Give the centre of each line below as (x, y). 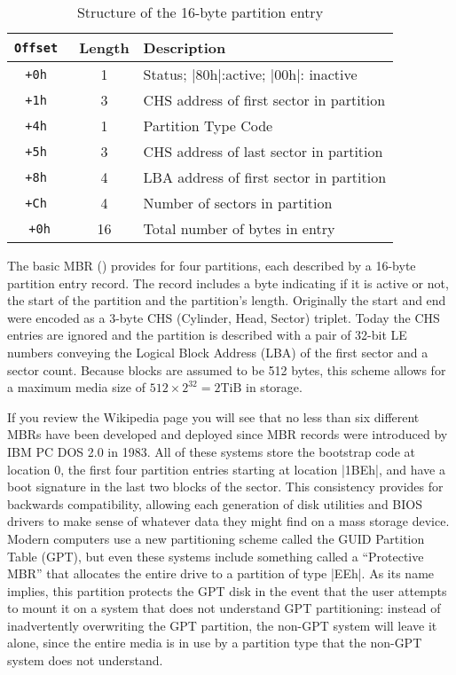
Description (185, 47)
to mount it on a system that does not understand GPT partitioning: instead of (224, 608)
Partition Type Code (208, 126)
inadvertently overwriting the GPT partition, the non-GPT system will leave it (222, 625)
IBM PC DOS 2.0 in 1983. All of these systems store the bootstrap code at (211, 451)
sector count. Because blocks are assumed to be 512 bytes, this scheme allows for (227, 369)
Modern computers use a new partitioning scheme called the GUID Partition (216, 538)
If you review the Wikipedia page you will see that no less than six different (213, 416)
